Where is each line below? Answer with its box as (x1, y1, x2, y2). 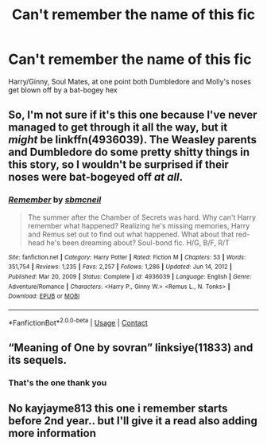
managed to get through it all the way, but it (8, 121, 228, 135)
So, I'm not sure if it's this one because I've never (8, 108, 257, 122)
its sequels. (8, 353, 68, 367)
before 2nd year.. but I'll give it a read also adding (8, 414, 258, 427)
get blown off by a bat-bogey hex (8, 85, 118, 95)
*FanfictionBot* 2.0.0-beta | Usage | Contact (8, 316, 149, 327)
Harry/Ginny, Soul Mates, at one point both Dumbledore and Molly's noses (8, 76, 252, 86)
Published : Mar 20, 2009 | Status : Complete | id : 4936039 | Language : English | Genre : (8, 272, 252, 280)
